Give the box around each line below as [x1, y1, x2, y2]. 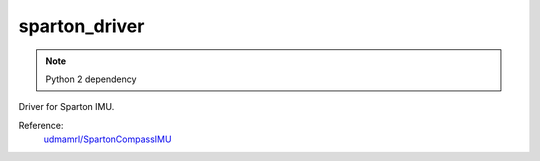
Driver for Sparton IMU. [18, 101, 115, 113]
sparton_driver [18, 15, 145, 37]
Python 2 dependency [45, 73, 137, 85]
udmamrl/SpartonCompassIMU [43, 133, 172, 145]
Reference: [18, 119, 64, 131]
